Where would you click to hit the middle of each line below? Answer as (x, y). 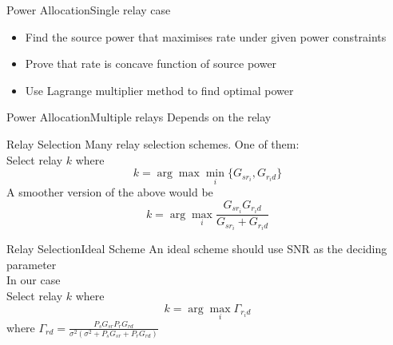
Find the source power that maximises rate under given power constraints (206, 36)
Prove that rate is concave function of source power (151, 63)
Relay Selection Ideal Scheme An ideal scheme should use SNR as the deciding (197, 249)
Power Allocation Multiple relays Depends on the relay (139, 117)
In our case (34, 280)
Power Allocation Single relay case (89, 10)
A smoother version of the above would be (110, 192)
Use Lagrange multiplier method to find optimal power (159, 90)
